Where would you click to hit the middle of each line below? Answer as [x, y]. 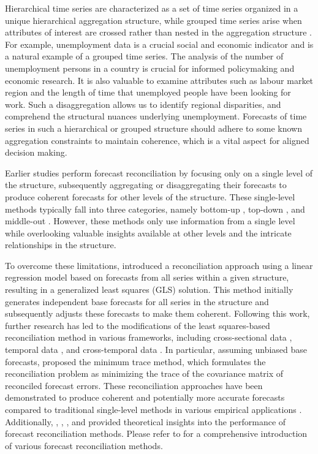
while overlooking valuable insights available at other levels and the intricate [148, 233]
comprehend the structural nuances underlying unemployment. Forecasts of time [156, 116]
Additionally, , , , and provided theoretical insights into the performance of [146, 421]
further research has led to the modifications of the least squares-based [138, 325]
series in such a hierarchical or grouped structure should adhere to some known [153, 128]
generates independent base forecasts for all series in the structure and [137, 301]
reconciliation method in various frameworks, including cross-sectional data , [149, 337]
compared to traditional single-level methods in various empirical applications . [153, 409]
